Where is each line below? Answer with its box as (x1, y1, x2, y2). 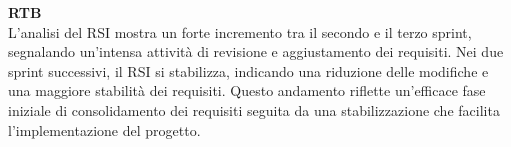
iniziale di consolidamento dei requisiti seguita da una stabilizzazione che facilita (8, 99, 500, 120)
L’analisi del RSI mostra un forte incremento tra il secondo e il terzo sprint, (8, 21, 472, 42)
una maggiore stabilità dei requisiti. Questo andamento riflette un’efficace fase (8, 80, 486, 101)
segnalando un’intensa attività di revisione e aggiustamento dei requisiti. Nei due (8, 41, 504, 62)
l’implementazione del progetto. (8, 119, 201, 140)
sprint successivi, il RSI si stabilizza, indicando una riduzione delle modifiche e (8, 60, 489, 81)
